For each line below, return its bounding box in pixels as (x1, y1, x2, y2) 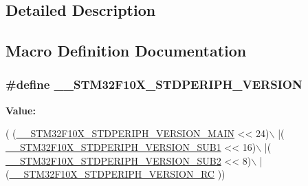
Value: (5, 103, 36, 117)
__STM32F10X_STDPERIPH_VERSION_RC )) (9, 167, 225, 181)
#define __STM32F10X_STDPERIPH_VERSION (5, 76, 302, 93)
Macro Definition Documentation (5, 40, 247, 61)
